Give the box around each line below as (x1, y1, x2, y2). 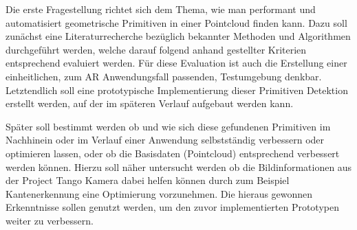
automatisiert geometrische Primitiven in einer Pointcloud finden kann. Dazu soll (6, 15, 347, 30)
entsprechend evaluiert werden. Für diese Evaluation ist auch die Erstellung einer (6, 56, 347, 70)
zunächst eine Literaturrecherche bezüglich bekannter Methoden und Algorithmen (6, 29, 351, 43)
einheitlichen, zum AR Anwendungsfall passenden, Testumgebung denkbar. (6, 69, 322, 83)
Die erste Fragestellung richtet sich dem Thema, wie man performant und (6, 2, 316, 16)
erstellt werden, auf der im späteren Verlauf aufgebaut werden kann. (6, 96, 294, 111)
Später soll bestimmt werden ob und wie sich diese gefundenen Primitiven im (6, 119, 331, 133)
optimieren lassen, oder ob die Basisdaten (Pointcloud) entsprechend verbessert (6, 146, 340, 160)
